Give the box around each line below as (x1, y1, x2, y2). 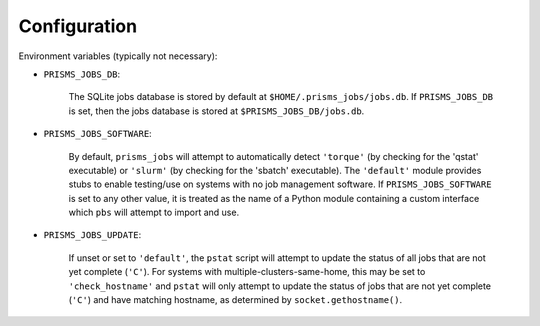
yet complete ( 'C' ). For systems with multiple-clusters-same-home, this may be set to (68, 266, 426, 278)
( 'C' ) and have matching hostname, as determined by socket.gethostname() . (68, 294, 403, 306)
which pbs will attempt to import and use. (68, 206, 240, 219)
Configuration (18, 15, 138, 37)
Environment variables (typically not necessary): (18, 50, 218, 62)
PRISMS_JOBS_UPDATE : (43, 229, 142, 241)
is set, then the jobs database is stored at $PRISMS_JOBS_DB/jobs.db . (68, 105, 365, 117)
